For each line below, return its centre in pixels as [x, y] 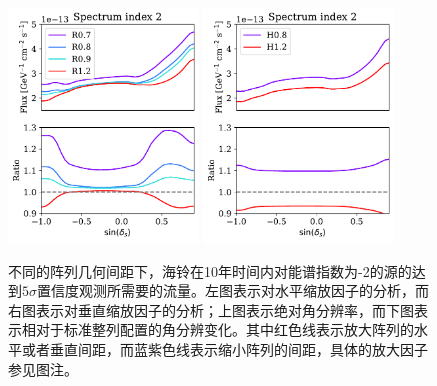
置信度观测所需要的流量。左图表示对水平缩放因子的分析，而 [233, 290]
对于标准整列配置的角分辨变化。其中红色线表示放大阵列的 [224, 329]
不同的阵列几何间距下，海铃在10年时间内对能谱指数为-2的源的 [210, 270]
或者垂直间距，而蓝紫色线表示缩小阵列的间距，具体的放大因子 [224, 349]
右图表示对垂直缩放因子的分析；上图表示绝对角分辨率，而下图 [211, 309]
